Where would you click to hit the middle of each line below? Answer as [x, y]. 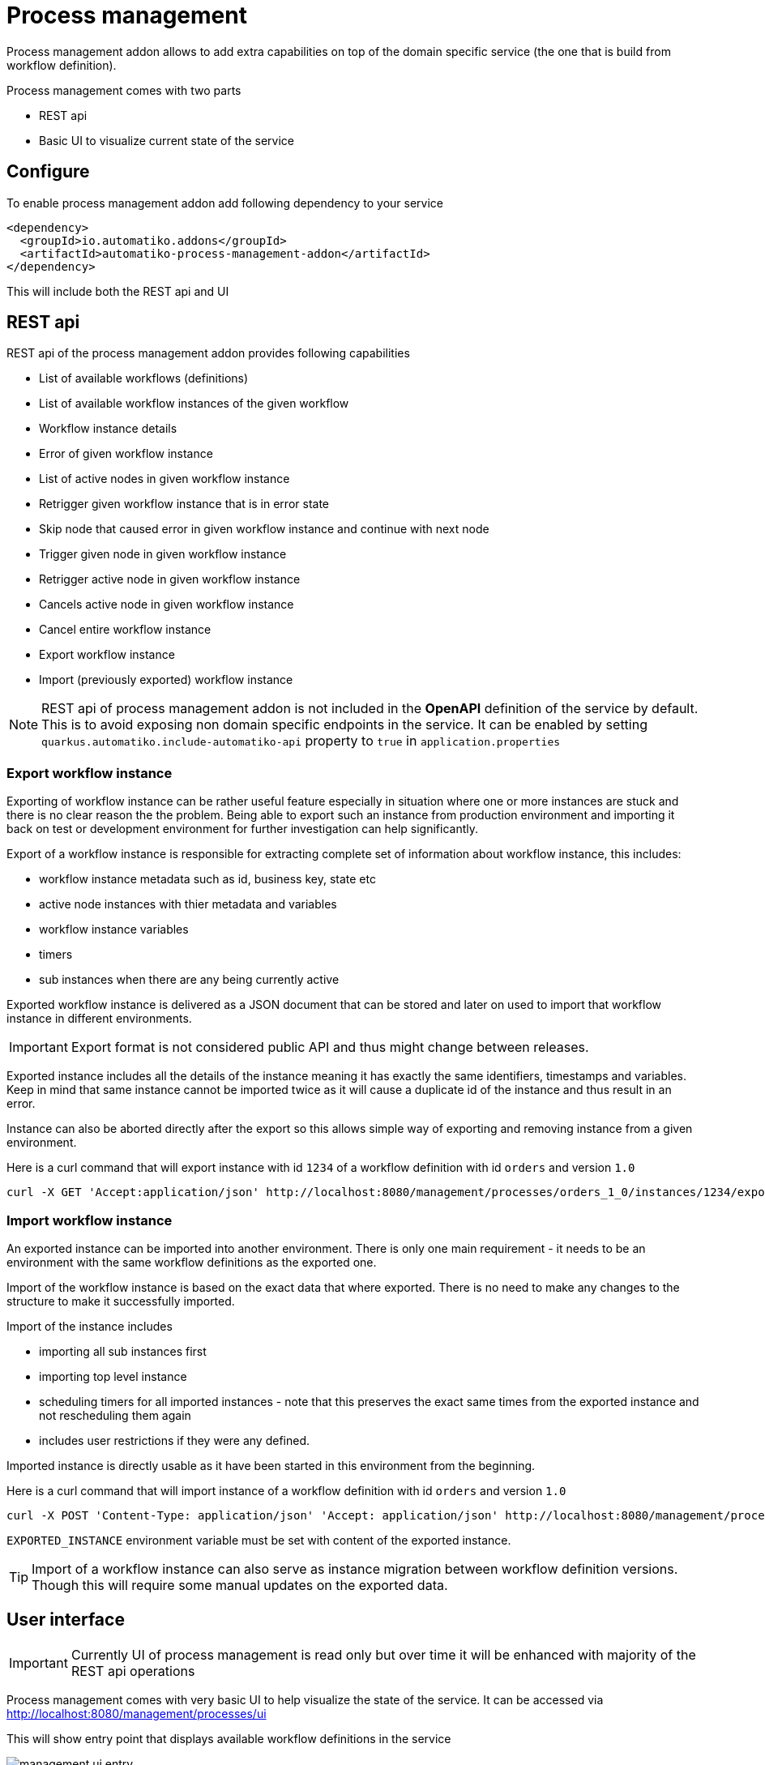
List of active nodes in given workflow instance [165, 479]
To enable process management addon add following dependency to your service [225, 203]
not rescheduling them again [115, 1415]
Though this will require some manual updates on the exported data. [240, 1585]
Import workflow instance [90, 1220]
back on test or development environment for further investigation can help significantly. [242, 829]
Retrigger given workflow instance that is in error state [184, 504]
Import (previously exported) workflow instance [166, 680]
